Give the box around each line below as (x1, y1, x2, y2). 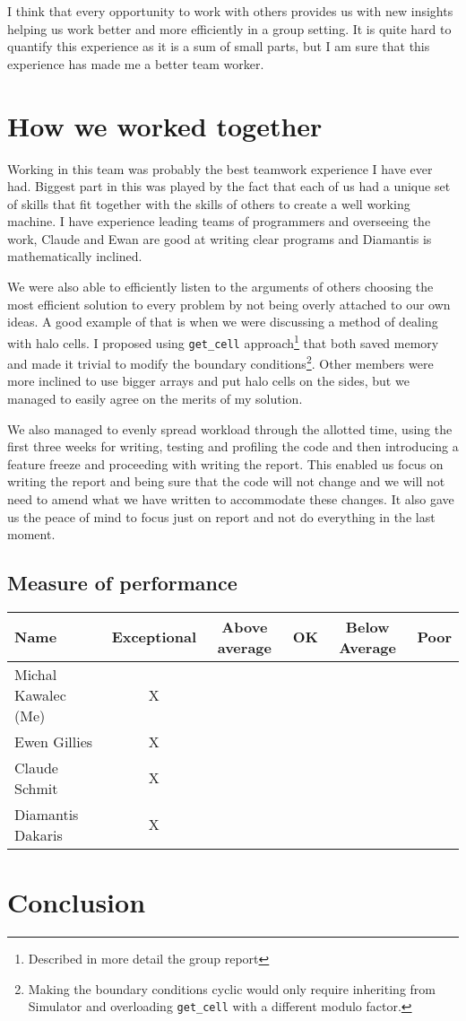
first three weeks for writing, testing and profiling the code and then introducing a (7, 437, 459, 456)
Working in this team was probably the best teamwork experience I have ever (7, 159, 433, 178)
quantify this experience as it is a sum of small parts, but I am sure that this (7, 37, 430, 56)
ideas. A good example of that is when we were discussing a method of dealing (7, 312, 438, 331)
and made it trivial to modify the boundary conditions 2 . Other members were (7, 352, 434, 372)
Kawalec (14, 684, 66, 705)
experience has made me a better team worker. (7, 54, 264, 73)
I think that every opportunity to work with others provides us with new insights (7, 2, 453, 20)
